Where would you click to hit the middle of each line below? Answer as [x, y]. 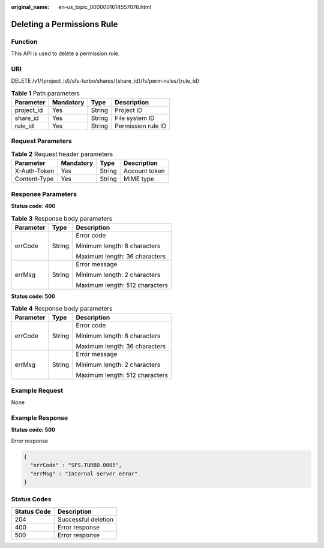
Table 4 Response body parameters [62, 309]
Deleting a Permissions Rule [64, 24]
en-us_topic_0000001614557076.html [105, 7]
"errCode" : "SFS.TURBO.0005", [76, 465]
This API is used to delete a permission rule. [65, 53]
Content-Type [34, 179]
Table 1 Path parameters [46, 93]
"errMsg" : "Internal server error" [84, 473]
